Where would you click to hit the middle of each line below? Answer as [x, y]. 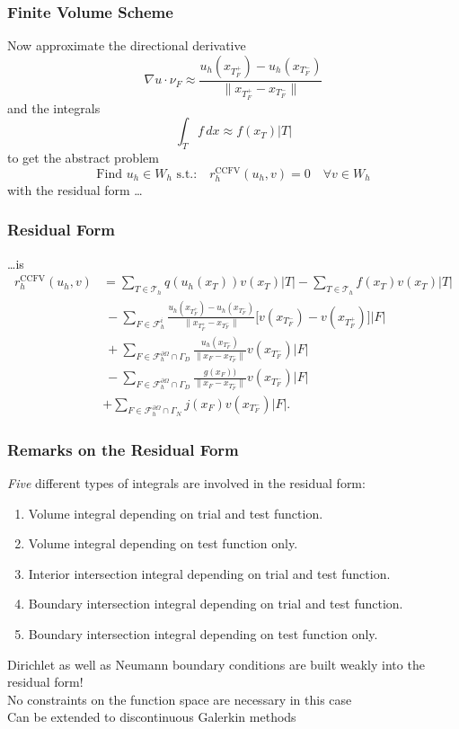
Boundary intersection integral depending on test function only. [203, 633]
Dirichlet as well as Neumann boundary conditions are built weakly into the [216, 664]
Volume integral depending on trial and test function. [176, 513]
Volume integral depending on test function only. [163, 543]
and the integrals [54, 107]
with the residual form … [75, 189]
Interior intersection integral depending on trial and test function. [209, 573]
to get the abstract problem [83, 157]
